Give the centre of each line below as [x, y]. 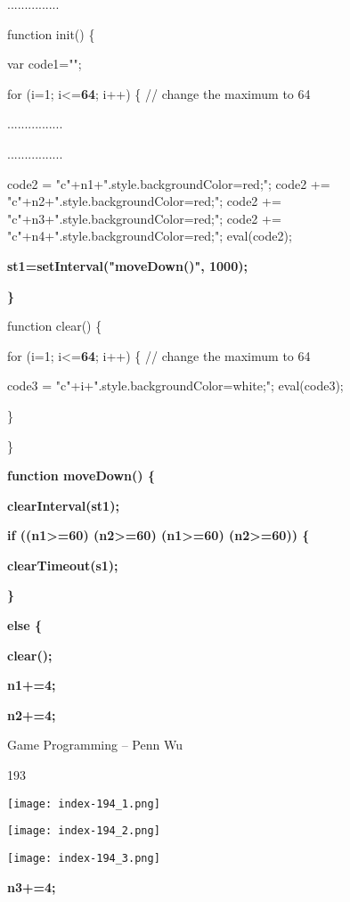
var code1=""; [45, 64]
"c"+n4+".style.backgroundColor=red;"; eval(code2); [150, 236]
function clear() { [55, 326]
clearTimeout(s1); [63, 565]
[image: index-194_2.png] [84, 831]
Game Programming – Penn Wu [95, 745]
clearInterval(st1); [63, 505]
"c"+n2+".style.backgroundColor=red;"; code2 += [144, 201]
